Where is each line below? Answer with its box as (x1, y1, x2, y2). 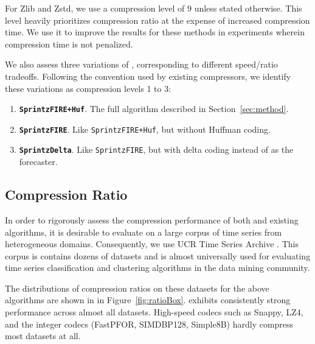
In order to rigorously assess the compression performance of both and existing (5, 213, 299, 226)
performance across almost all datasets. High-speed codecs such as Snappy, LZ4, (5, 306, 303, 318)
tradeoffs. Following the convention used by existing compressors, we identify (5, 69, 291, 82)
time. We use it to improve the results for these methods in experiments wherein (5, 26, 305, 38)
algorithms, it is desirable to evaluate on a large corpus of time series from (5, 225, 282, 238)
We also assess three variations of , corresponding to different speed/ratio (5, 58, 278, 71)
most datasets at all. (5, 329, 81, 342)
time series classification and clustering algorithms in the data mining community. (5, 261, 310, 274)
